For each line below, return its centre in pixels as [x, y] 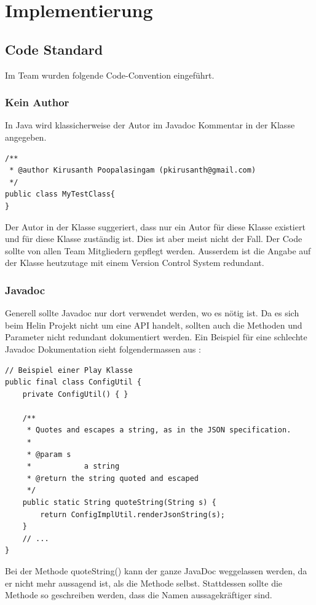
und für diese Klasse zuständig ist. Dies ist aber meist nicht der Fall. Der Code [154, 239]
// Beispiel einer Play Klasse [69, 370]
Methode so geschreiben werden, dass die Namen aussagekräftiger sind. [139, 595]
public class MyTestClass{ [60, 194]
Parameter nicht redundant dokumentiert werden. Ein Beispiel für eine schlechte [156, 337]
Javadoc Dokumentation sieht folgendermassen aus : [103, 349]
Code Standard [54, 49]
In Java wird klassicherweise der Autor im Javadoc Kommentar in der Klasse [150, 125]
